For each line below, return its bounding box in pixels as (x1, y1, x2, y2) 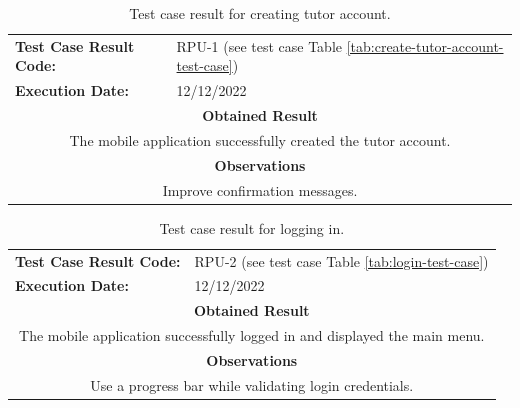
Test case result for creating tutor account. (129, 3, 391, 23)
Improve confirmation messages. (162, 179, 358, 200)
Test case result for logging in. (159, 217, 345, 238)
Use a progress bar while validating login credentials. (90, 374, 414, 395)
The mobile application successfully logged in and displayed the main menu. (19, 325, 485, 346)
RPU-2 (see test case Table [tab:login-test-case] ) (194, 250, 489, 271)
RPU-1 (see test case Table (176, 35, 343, 56)
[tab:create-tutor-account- (346, 35, 504, 56)
